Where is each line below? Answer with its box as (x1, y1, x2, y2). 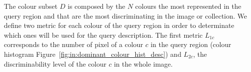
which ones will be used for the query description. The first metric (4, 29, 203, 40)
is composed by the (68, 1, 125, 11)
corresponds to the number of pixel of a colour (4, 39, 143, 49)
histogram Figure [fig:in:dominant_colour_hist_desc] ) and (4, 48, 181, 59)
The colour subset (4, 1, 58, 11)
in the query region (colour (151, 39, 231, 49)
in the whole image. (114, 58, 173, 69)
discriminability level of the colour (4, 58, 107, 69)
